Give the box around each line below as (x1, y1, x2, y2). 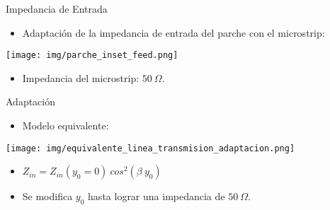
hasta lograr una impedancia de (88, 189, 225, 204)
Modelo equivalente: (22, 118, 109, 133)
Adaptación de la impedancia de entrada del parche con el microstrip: (22, 25, 325, 40)
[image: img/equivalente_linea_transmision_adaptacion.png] (6, 143, 295, 153)
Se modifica (22, 189, 73, 204)
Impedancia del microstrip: (22, 70, 140, 85)
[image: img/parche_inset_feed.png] (6, 50, 178, 61)
